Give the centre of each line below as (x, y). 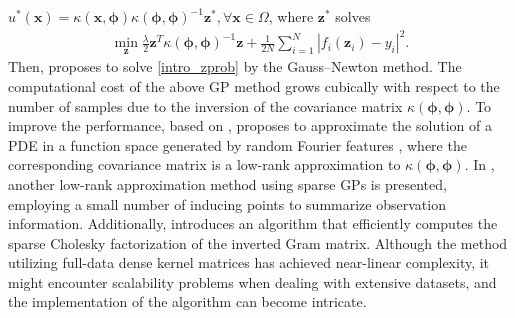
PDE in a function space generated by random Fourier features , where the (237, 144)
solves (353, 16)
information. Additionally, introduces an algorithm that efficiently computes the (253, 223)
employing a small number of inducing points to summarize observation (227, 203)
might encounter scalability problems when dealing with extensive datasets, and (252, 281)
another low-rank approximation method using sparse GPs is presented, (227, 183)
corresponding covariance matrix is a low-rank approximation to (204, 164)
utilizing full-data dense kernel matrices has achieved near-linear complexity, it (249, 262)
